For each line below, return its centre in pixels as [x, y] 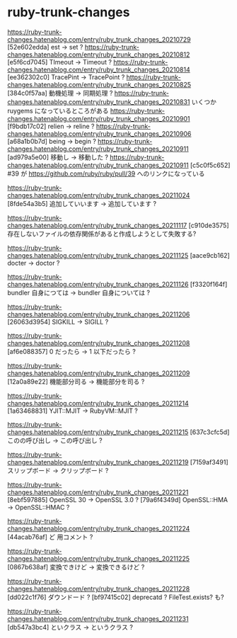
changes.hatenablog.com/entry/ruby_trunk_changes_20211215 [98, 432]
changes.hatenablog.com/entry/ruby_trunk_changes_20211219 [98, 462]
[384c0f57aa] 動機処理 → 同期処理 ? [60, 93]
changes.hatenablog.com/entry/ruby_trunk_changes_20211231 [98, 619]
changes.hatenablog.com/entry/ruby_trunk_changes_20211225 [98, 558]
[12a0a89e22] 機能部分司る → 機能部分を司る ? [76, 381]
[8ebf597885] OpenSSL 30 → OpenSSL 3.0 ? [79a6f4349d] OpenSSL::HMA [118, 499]
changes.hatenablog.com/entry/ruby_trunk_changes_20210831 [99, 102]
